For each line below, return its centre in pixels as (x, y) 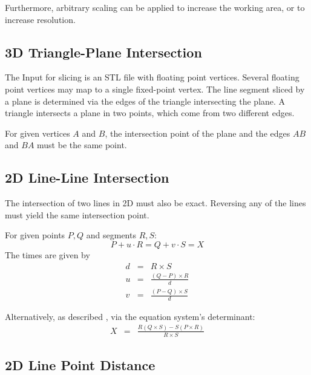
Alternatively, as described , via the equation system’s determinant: (130, 316)
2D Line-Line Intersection (87, 178)
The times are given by (47, 254)
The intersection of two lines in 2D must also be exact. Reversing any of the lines (155, 203)
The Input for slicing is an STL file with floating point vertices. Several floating (152, 77)
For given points (35, 235)
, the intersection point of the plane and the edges (198, 133)
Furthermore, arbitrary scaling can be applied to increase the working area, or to (155, 7)
